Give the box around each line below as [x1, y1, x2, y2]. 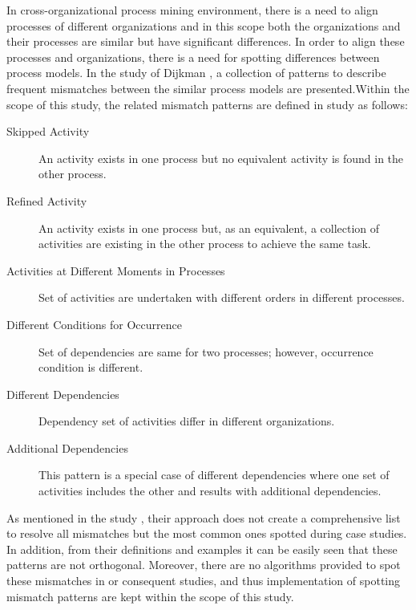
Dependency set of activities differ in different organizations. [38, 413, 335, 429]
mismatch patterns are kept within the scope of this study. [6, 588, 294, 604]
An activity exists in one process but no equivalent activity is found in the [38, 149, 404, 166]
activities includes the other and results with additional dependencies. [38, 482, 382, 499]
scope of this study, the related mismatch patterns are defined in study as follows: [6, 96, 408, 112]
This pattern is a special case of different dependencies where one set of [38, 466, 390, 483]
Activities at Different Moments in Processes [6, 262, 225, 279]
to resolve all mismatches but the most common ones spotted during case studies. [6, 525, 407, 542]
